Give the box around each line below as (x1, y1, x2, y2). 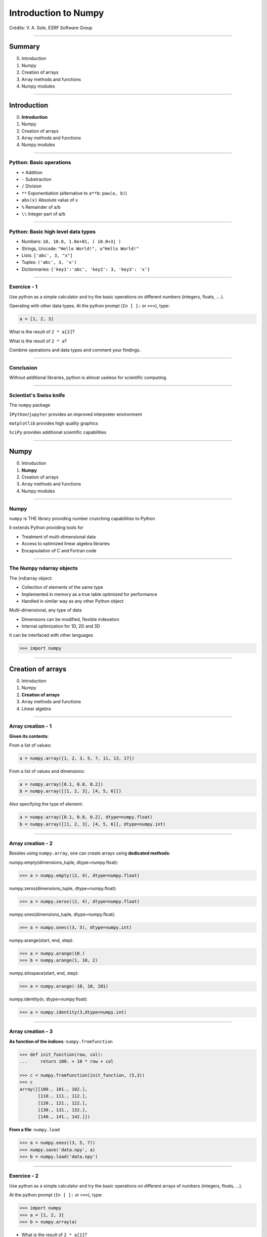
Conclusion (9, 364, 38, 371)
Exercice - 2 (9, 1173, 39, 1180)
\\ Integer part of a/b (21, 211, 65, 217)
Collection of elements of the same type (21, 584, 103, 590)
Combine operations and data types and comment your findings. (9, 347, 141, 353)
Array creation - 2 (9, 840, 53, 847)
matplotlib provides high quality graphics (9, 421, 98, 427)
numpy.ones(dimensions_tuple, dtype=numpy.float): (9, 911, 116, 917)
